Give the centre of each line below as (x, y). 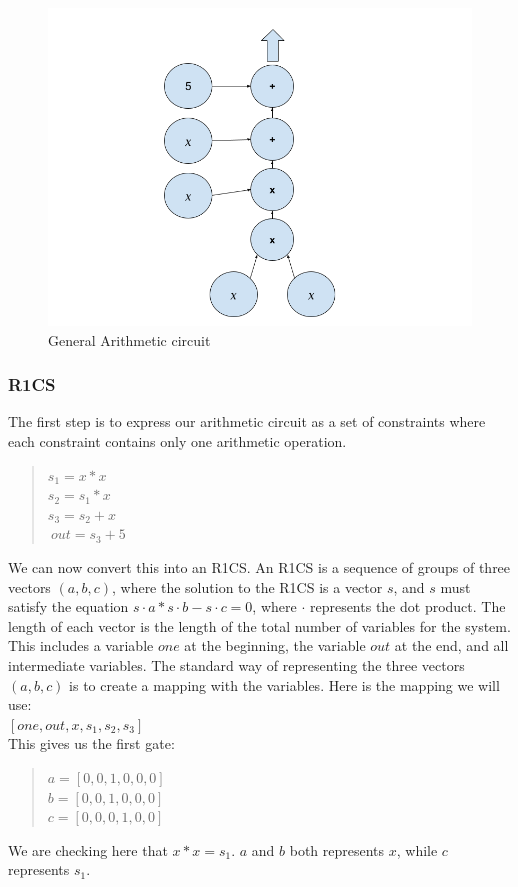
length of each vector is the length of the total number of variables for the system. (259, 625)
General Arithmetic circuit (129, 339)
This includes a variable (81, 645)
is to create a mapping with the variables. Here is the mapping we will (284, 684)
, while (417, 849)
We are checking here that (88, 849)
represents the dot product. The (407, 606)
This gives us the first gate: (91, 743)
